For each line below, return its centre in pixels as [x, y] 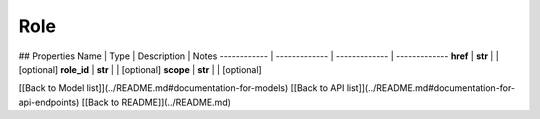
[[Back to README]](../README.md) [156, 102]
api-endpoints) [49, 102]
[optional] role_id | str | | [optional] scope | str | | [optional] [140, 69]
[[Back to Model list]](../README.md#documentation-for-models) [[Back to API [181, 88]
